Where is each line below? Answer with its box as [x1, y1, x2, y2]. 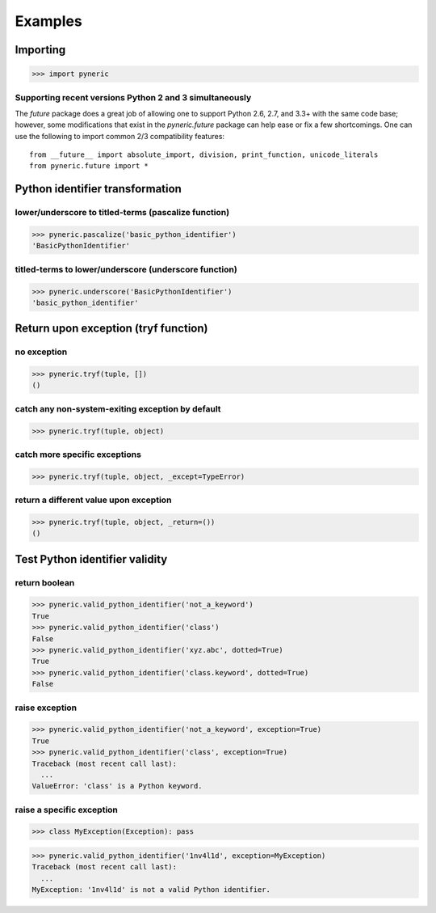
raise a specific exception [15, 804, 119, 815]
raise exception [15, 702, 78, 713]
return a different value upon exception [15, 494, 172, 505]
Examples [15, 12, 82, 30]
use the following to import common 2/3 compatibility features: [15, 131, 225, 141]
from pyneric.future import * [29, 162, 149, 171]
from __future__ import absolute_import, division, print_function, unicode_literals [29, 150, 379, 159]
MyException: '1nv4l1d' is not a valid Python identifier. [31, 886, 270, 894]
